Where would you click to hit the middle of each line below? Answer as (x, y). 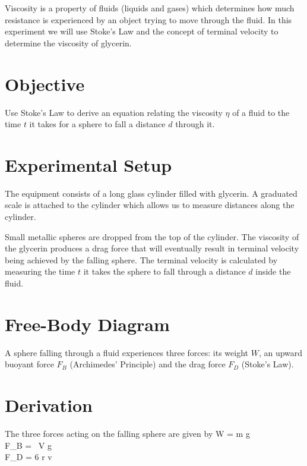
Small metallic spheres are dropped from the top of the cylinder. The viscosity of (152, 236)
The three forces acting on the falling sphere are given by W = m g (127, 433)
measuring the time (40, 271)
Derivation (49, 405)
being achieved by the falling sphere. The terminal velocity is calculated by (141, 259)
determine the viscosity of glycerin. (68, 42)
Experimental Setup (88, 164)
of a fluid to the (261, 112)
